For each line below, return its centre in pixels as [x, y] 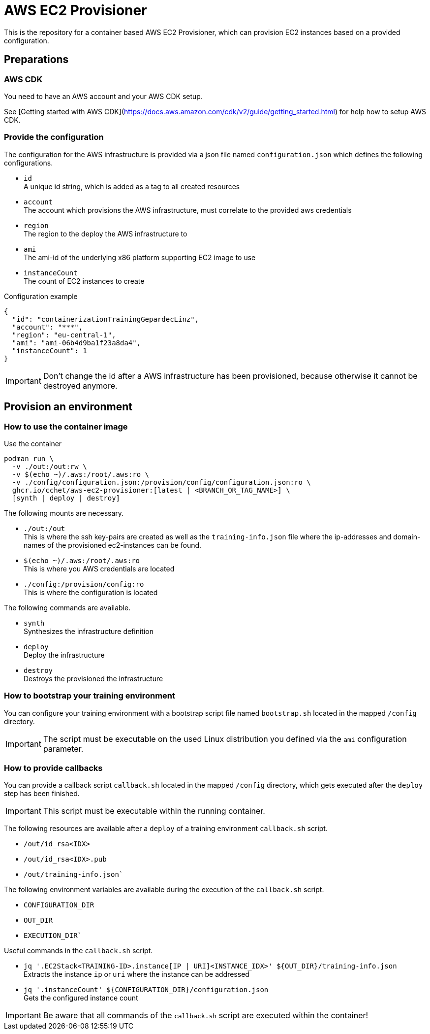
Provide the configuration [54, 137]
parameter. [63, 749]
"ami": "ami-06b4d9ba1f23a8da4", [77, 343]
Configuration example [41, 296]
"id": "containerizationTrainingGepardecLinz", [106, 319]
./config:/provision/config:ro [84, 584]
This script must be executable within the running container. [154, 811]
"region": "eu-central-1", [64, 335]
